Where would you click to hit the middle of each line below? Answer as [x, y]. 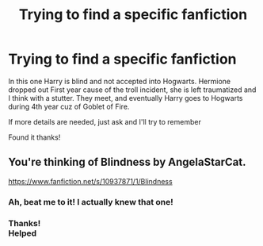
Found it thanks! [34, 137]
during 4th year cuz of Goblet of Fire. [69, 106]
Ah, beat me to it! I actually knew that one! [91, 202]
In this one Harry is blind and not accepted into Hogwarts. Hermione [120, 81]
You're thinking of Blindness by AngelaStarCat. [127, 162]
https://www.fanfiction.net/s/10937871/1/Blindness [90, 181]
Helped [23, 233]
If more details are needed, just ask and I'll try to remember [105, 121]
